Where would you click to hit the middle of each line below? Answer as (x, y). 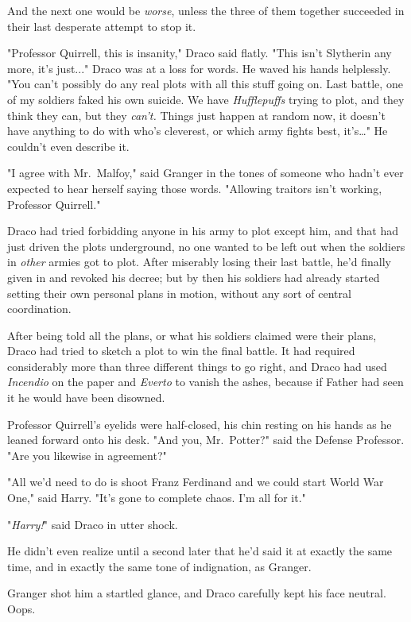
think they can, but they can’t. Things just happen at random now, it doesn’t (196, 115)
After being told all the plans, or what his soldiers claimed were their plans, (192, 335)
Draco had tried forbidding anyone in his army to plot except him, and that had (203, 231)
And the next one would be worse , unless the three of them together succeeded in (206, 10)
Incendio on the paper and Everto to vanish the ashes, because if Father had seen (205, 382)
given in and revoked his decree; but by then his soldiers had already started (194, 277)
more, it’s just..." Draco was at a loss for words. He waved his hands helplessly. (199, 68)
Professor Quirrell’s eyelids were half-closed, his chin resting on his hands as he (200, 424)
